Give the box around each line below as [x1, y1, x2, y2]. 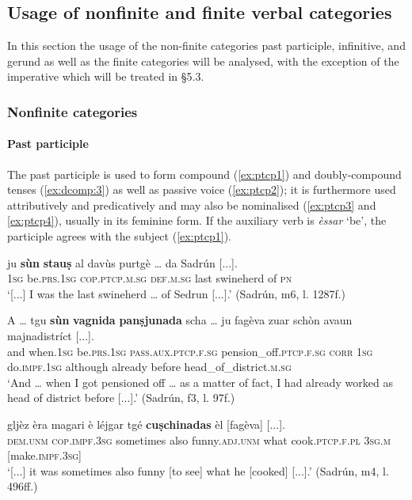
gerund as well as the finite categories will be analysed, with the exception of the [7, 52, 399, 69]
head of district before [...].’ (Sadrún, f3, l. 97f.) [7, 389, 235, 406]
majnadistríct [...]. [7, 327, 94, 343]
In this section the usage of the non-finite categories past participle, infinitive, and [7, 37, 406, 54]
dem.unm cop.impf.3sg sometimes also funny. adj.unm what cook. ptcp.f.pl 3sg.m [7, 431, 391, 448]
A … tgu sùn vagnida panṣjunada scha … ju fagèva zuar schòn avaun [7, 312, 353, 328]
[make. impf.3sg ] [7, 447, 82, 464]
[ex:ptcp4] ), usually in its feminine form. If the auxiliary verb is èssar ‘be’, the [7, 212, 387, 229]
